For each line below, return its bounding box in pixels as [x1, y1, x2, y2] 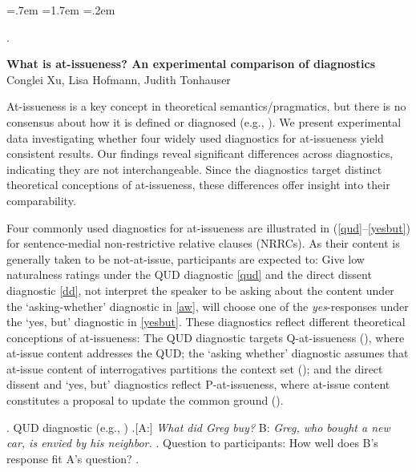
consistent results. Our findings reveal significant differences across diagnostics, [6, 145, 394, 162]
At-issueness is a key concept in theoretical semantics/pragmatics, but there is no [6, 98, 406, 115]
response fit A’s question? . [6, 450, 139, 466]
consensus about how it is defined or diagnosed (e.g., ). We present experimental [6, 113, 402, 130]
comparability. [6, 192, 76, 208]
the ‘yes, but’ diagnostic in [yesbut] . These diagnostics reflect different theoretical [6, 313, 406, 330]
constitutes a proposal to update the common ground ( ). [6, 392, 284, 409]
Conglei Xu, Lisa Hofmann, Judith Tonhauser [6, 71, 231, 87]
